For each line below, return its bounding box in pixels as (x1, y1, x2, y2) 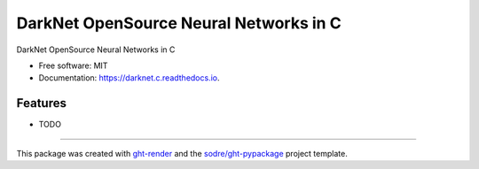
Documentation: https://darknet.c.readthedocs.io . (38, 73, 221, 83)
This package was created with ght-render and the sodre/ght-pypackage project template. (16, 148, 348, 158)
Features (16, 96, 67, 111)
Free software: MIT (38, 60, 108, 71)
